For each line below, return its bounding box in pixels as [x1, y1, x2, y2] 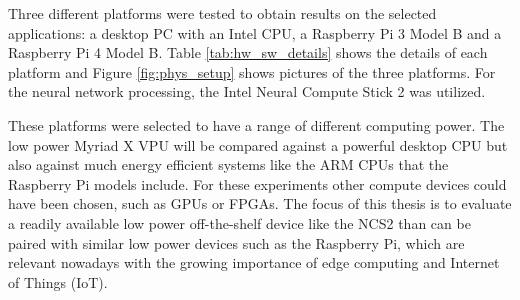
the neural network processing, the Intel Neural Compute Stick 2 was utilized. [8, 81, 486, 102]
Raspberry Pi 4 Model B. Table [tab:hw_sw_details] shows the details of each [8, 42, 488, 63]
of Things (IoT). [8, 271, 108, 292]
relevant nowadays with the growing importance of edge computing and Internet [8, 252, 500, 273]
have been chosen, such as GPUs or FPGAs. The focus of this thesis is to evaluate [8, 193, 512, 214]
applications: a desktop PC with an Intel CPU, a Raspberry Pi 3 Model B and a [8, 22, 502, 43]
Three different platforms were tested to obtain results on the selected [8, 3, 437, 23]
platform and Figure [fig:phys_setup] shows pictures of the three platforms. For [8, 61, 496, 82]
